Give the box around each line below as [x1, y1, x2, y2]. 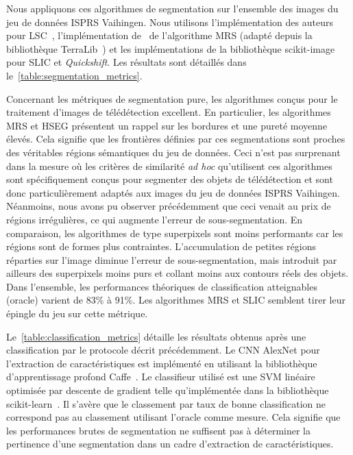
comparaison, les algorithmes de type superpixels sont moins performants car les [6, 225, 343, 240]
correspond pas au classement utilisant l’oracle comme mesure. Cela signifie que [6, 410, 341, 424]
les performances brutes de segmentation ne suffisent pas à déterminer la [6, 423, 311, 437]
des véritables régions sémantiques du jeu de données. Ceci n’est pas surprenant [6, 145, 341, 159]
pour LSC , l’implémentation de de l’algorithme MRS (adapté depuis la [6, 28, 313, 42]
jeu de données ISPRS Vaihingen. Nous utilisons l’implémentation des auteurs [6, 14, 333, 29]
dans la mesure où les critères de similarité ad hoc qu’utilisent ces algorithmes [6, 158, 332, 173]
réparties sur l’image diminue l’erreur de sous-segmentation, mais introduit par [6, 252, 337, 267]
